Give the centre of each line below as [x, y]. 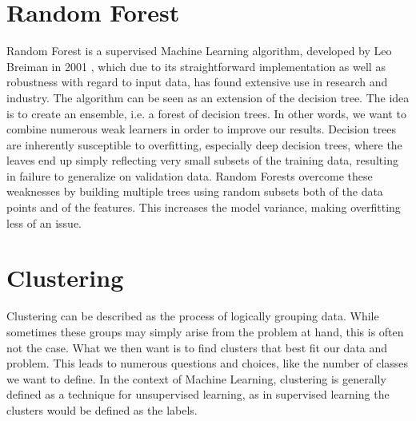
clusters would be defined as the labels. [102, 409]
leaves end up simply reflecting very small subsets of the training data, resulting [202, 160]
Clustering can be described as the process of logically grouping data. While [193, 316]
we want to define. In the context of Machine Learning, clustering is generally [196, 378]
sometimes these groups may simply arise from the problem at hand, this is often [205, 331]
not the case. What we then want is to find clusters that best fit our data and [197, 347]
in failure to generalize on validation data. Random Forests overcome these [190, 175]
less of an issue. [44, 222]
